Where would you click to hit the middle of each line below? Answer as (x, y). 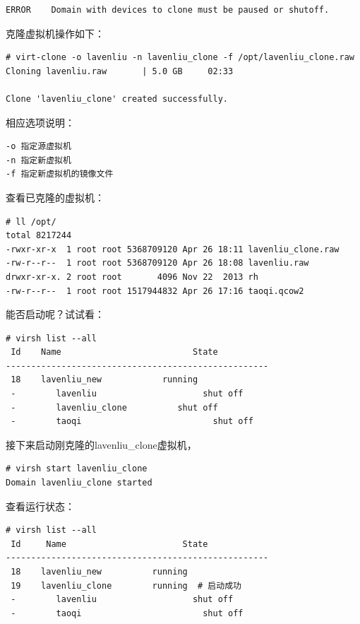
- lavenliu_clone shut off (114, 407)
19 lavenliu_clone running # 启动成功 (126, 585)
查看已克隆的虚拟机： (55, 197)
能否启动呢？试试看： (55, 314)
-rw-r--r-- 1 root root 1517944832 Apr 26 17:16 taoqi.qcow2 (155, 291)
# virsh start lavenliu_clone (77, 469)
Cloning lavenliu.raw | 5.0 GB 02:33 (120, 71)
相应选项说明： (40, 122)
